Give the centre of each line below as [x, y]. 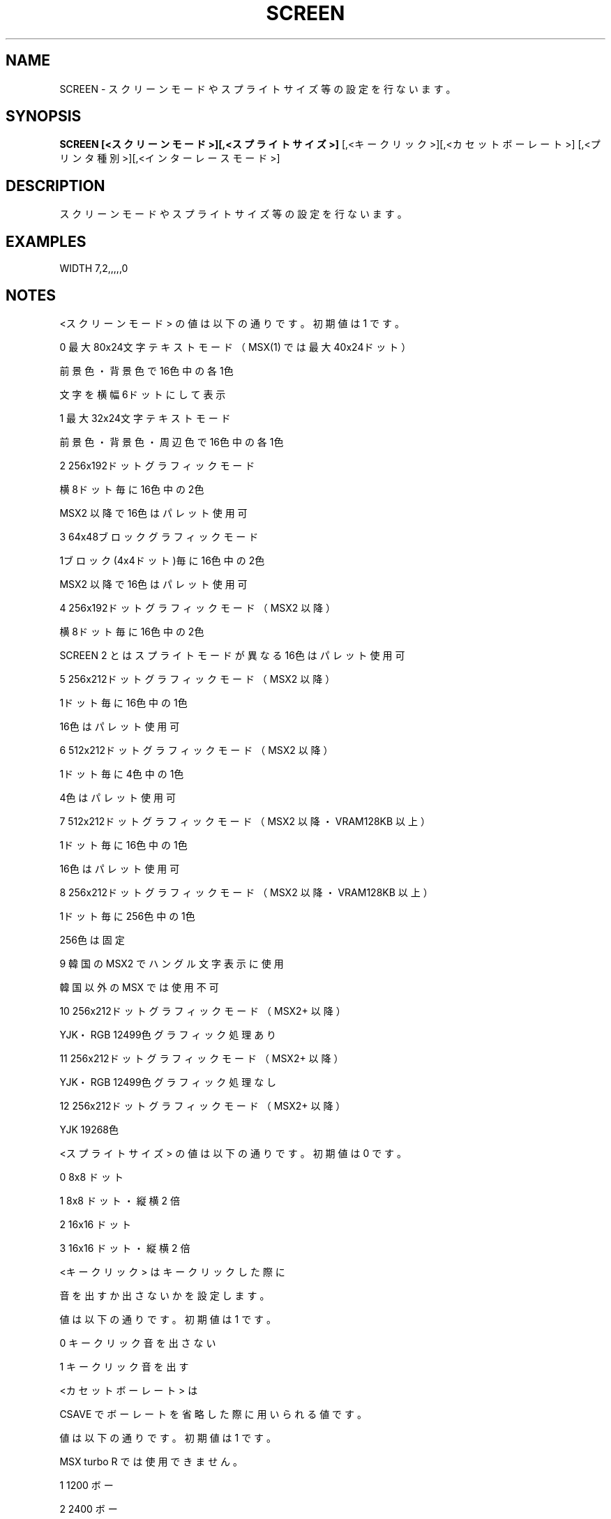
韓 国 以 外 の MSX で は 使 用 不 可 [139, 987]
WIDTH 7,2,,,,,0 [94, 269]
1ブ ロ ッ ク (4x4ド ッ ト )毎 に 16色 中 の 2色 [162, 560]
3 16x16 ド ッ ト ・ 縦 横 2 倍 [125, 1248]
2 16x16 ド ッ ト [96, 1224]
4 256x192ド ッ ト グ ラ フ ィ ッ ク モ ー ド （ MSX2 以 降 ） [198, 607]
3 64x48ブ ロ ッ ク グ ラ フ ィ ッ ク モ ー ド [159, 536]
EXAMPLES [46, 241]
